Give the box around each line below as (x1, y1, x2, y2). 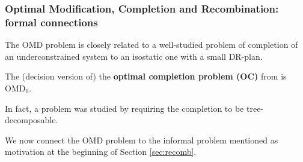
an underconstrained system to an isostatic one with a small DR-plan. (5, 50, 263, 62)
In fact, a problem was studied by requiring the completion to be (5, 102, 244, 114)
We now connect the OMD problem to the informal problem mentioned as (5, 133, 278, 146)
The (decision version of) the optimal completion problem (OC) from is (5, 70, 287, 82)
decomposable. (5, 114, 58, 126)
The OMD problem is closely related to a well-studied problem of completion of (5, 38, 298, 51)
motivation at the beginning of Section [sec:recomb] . (5, 145, 197, 158)
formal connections (5, 14, 98, 29)
